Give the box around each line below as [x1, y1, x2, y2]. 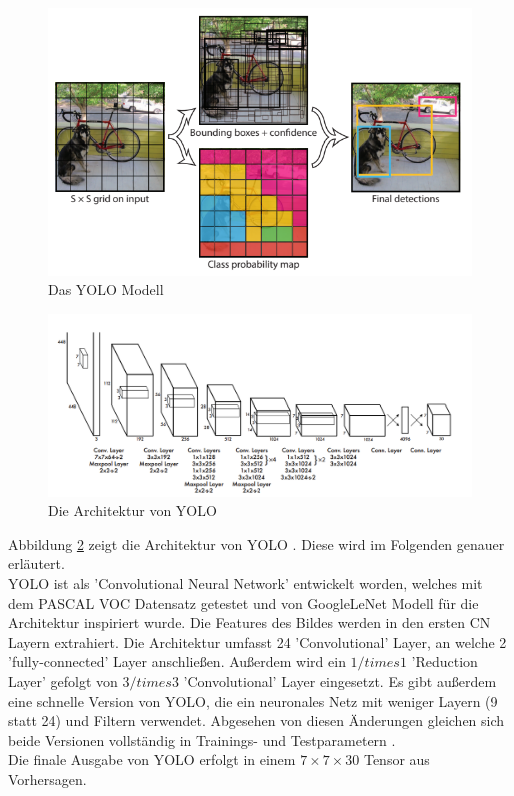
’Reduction [411, 651, 478, 672]
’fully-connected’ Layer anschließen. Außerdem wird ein [8, 651, 346, 672]
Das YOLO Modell [48, 279, 164, 300]
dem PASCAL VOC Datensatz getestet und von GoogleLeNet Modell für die [8, 592, 479, 613]
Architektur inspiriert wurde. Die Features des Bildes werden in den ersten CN [8, 612, 491, 633]
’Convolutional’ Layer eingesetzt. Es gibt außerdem [183, 671, 497, 692]
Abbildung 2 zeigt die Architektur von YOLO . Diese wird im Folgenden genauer [8, 533, 505, 554]
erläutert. [8, 553, 65, 574]
